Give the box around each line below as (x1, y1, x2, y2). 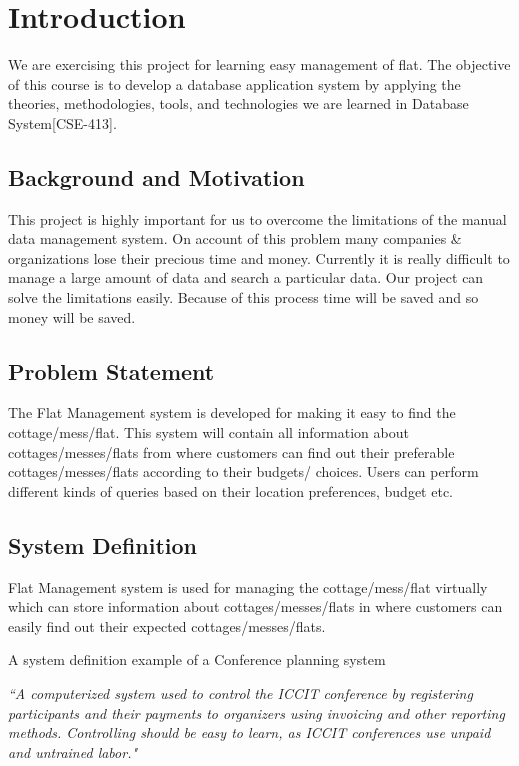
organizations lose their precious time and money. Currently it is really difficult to (8, 247, 510, 268)
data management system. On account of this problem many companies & (8, 228, 462, 249)
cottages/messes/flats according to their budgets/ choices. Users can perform (8, 461, 479, 482)
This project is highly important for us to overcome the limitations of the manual (8, 208, 507, 229)
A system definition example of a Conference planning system (8, 649, 386, 670)
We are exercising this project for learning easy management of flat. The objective (8, 54, 511, 75)
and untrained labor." (8, 741, 138, 762)
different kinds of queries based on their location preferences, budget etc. (8, 480, 454, 501)
